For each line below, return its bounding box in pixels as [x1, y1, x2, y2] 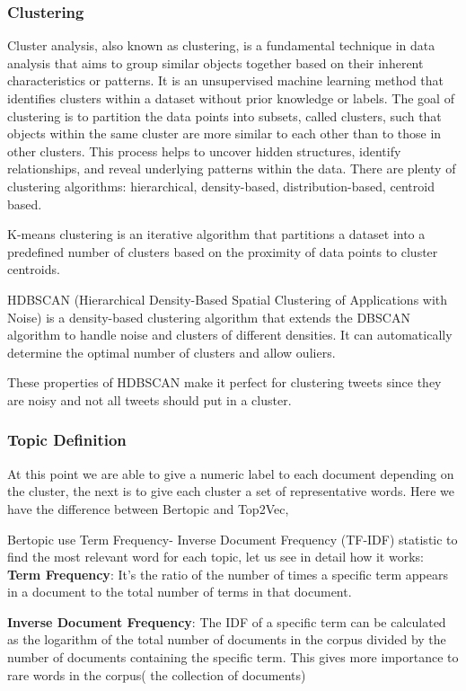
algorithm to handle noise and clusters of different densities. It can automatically [7, 325, 453, 344]
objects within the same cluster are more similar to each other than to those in [7, 124, 442, 143]
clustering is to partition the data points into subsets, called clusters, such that [7, 106, 442, 125]
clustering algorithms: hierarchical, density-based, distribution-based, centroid [7, 176, 435, 195]
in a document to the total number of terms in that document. [7, 582, 352, 601]
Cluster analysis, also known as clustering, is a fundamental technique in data [7, 36, 435, 55]
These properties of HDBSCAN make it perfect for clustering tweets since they [7, 373, 442, 392]
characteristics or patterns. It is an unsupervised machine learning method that [7, 71, 444, 90]
